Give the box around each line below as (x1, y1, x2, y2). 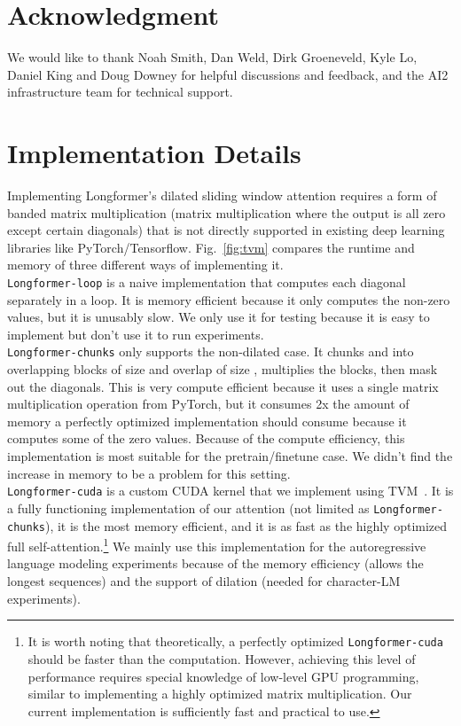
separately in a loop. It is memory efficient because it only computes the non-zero (7, 290, 450, 308)
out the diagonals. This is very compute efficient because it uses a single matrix (7, 377, 439, 395)
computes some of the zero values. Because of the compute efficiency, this (7, 429, 405, 448)
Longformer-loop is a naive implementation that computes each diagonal (7, 273, 406, 291)
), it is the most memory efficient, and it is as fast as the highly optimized (44, 516, 448, 535)
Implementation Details (7, 135, 301, 171)
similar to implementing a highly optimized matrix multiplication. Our (27, 684, 412, 703)
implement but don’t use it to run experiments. (7, 324, 264, 343)
